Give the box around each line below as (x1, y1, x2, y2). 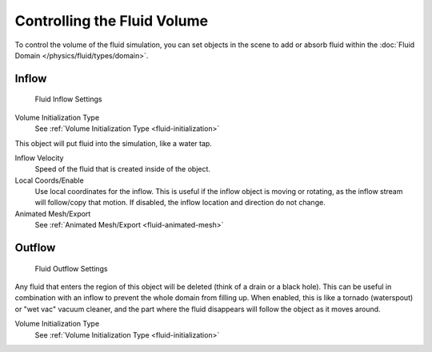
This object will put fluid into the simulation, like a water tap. (14, 138, 212, 148)
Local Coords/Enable (14, 176, 84, 185)
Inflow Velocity (14, 152, 64, 163)
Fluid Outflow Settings (34, 263, 108, 273)
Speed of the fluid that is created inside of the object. (34, 164, 211, 174)
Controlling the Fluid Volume (14, 12, 208, 30)
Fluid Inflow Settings (34, 94, 102, 104)
